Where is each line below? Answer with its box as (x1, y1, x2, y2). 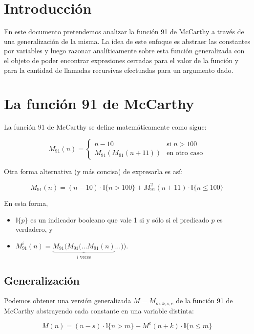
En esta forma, (4, 198, 48, 208)
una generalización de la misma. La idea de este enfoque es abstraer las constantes (4, 36, 250, 46)
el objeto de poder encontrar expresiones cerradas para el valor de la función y (4, 55, 239, 65)
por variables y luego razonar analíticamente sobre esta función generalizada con (4, 45, 245, 56)
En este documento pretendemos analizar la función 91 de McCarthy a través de (4, 26, 244, 37)
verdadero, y (15, 224, 53, 234)
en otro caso (167, 150, 203, 157)
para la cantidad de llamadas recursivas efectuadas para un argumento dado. (4, 65, 233, 75)
